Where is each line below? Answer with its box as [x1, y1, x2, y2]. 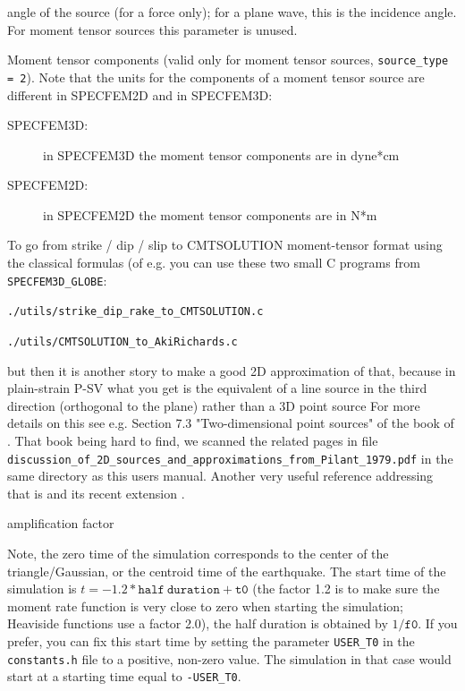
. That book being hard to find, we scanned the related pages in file [7, 431, 378, 449]
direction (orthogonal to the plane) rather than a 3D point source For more [7, 396, 420, 414]
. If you [418, 614, 458, 633]
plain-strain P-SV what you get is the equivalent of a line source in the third [7, 379, 427, 397]
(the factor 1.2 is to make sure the [252, 579, 440, 598]
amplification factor [7, 514, 114, 533]
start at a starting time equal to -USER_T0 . [7, 667, 241, 686]
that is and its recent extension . [7, 483, 185, 502]
